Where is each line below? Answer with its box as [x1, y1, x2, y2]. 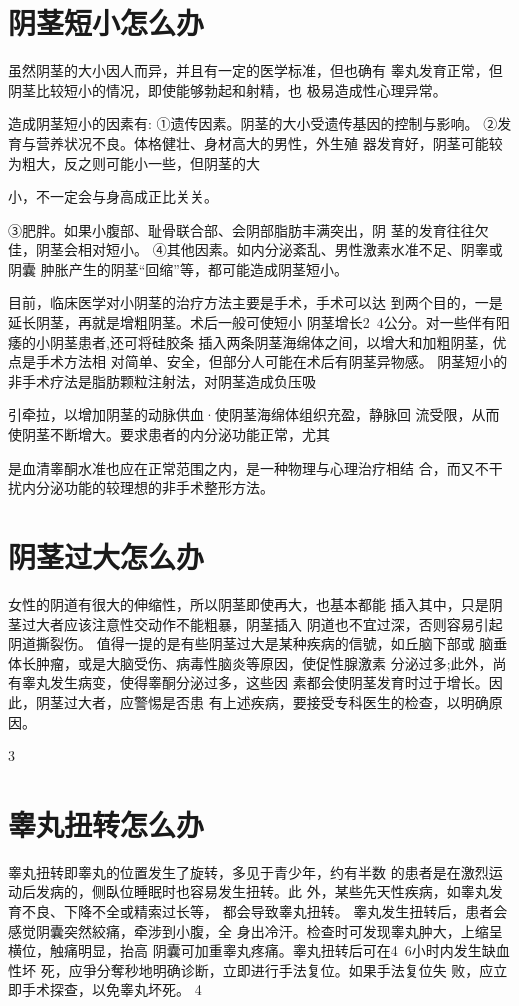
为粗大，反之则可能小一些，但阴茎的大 [8, 152, 260, 173]
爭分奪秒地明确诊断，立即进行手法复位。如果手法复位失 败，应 [82, 959, 494, 980]
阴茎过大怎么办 [8, 536, 205, 576]
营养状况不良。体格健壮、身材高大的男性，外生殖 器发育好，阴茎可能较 [35, 132, 503, 153]
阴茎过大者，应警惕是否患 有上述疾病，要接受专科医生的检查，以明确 [35, 691, 489, 712]
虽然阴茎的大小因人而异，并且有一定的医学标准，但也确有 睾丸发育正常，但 [8, 60, 503, 81]
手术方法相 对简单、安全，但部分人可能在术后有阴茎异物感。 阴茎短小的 [35, 351, 508, 372]
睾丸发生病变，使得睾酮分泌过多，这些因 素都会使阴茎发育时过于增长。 [21, 672, 489, 693]
